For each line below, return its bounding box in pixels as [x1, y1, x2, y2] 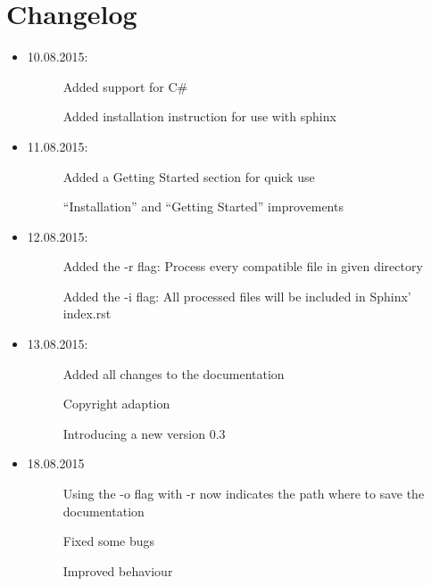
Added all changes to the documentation [62, 364, 285, 383]
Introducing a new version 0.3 [62, 424, 226, 442]
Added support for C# [62, 77, 188, 95]
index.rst [62, 304, 112, 323]
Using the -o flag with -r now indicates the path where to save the [62, 484, 425, 503]
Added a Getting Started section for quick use [62, 167, 315, 186]
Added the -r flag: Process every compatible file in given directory [62, 257, 423, 276]
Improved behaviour [62, 561, 173, 580]
